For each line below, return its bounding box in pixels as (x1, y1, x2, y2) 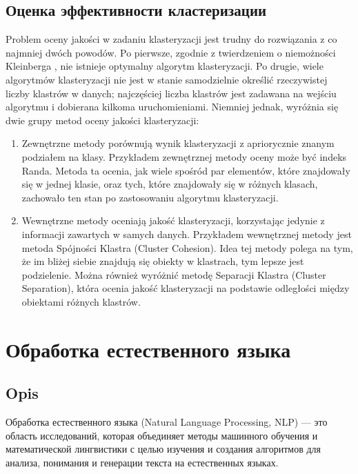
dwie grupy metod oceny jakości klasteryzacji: (6, 112, 199, 127)
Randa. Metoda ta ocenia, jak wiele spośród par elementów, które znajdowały (21, 163, 350, 177)
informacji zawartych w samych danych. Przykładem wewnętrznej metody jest (21, 226, 352, 241)
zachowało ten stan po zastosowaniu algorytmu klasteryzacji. (21, 190, 279, 204)
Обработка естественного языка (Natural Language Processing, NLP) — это (6, 415, 328, 429)
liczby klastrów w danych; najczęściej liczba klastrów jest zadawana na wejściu (6, 86, 337, 100)
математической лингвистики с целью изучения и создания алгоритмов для (6, 442, 321, 456)
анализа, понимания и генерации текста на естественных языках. (6, 455, 279, 469)
